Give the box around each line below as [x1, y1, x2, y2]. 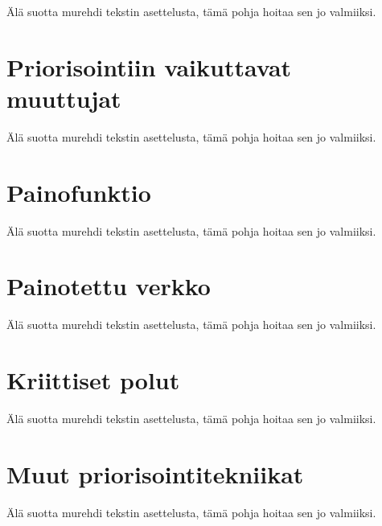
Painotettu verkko [6, 269, 211, 302]
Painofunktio [6, 175, 151, 208]
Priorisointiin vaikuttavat [6, 50, 292, 83]
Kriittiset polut [6, 364, 180, 397]
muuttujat [6, 81, 121, 114]
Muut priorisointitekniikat [6, 457, 304, 490]
